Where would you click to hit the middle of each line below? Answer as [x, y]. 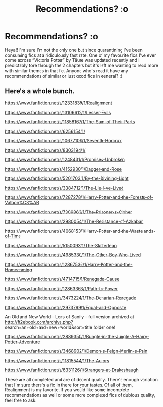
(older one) [104, 327]
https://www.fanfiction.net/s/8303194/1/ [45, 150]
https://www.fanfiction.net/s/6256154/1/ [45, 131]
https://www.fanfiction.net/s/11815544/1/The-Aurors [57, 360]
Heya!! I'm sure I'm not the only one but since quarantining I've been [74, 50]
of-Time [13, 236]
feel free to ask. [21, 400]
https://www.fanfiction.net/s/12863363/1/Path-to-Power [61, 288]
